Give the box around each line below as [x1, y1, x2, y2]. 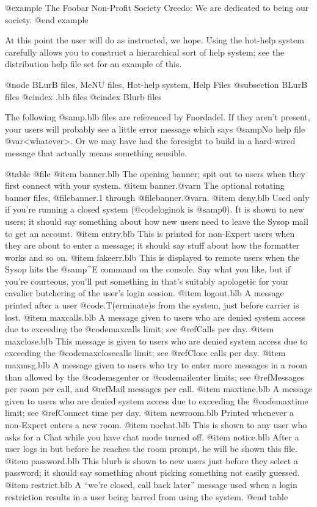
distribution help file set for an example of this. [5, 57, 182, 70]
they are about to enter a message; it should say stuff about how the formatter [5, 239, 300, 252]
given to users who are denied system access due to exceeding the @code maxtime [5, 394, 308, 407]
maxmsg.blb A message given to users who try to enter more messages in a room [5, 359, 307, 371]
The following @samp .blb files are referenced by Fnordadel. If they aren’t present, [5, 111, 310, 123]
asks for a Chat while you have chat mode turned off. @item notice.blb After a [5, 430, 299, 443]
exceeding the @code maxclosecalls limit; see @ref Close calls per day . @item [5, 346, 286, 359]
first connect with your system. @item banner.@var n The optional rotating [5, 179, 285, 192]
